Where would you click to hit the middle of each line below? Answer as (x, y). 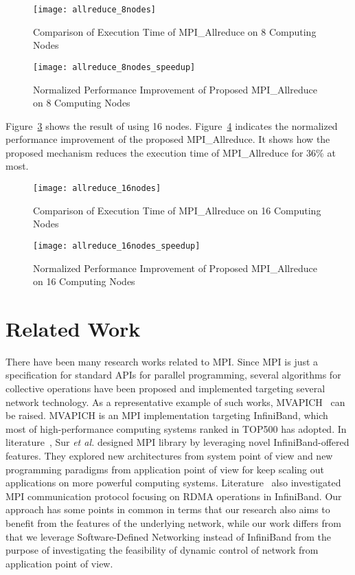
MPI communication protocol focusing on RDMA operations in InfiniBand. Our (174, 496)
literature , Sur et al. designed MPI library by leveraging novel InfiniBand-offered (177, 442)
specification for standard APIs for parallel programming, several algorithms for (173, 375)
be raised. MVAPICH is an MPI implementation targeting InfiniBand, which (167, 415)
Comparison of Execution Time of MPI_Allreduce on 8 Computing (175, 31)
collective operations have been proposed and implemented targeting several (165, 388)
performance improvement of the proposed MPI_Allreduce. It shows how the (168, 139)
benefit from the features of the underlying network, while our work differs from (173, 523)
